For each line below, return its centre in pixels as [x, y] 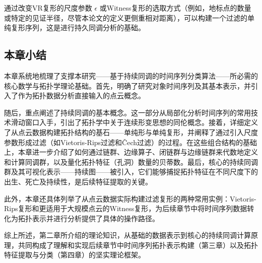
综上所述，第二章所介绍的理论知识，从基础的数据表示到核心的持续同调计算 [127, 235]
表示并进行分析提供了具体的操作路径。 [95, 218]
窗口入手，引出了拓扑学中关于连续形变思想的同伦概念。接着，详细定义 [141, 122]
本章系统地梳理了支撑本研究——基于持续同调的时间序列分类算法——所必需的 [131, 75]
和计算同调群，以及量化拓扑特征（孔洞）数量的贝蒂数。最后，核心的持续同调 [131, 161]
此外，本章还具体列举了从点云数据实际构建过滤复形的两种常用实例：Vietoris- [130, 198]
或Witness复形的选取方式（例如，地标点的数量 [175, 8]
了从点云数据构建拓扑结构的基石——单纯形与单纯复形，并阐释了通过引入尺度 [131, 132]
